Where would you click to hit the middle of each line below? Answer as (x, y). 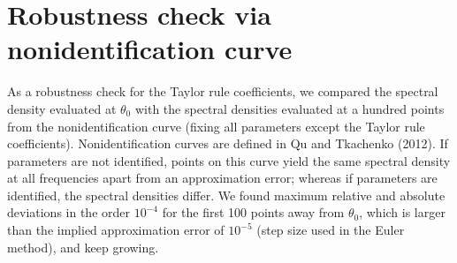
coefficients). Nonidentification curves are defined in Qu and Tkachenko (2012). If (228, 143)
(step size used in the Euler (331, 230)
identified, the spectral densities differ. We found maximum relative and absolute (226, 195)
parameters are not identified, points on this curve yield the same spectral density (229, 160)
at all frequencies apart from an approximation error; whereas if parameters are (222, 178)
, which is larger (402, 212)
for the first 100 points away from (253, 212)
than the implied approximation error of (116, 230)
